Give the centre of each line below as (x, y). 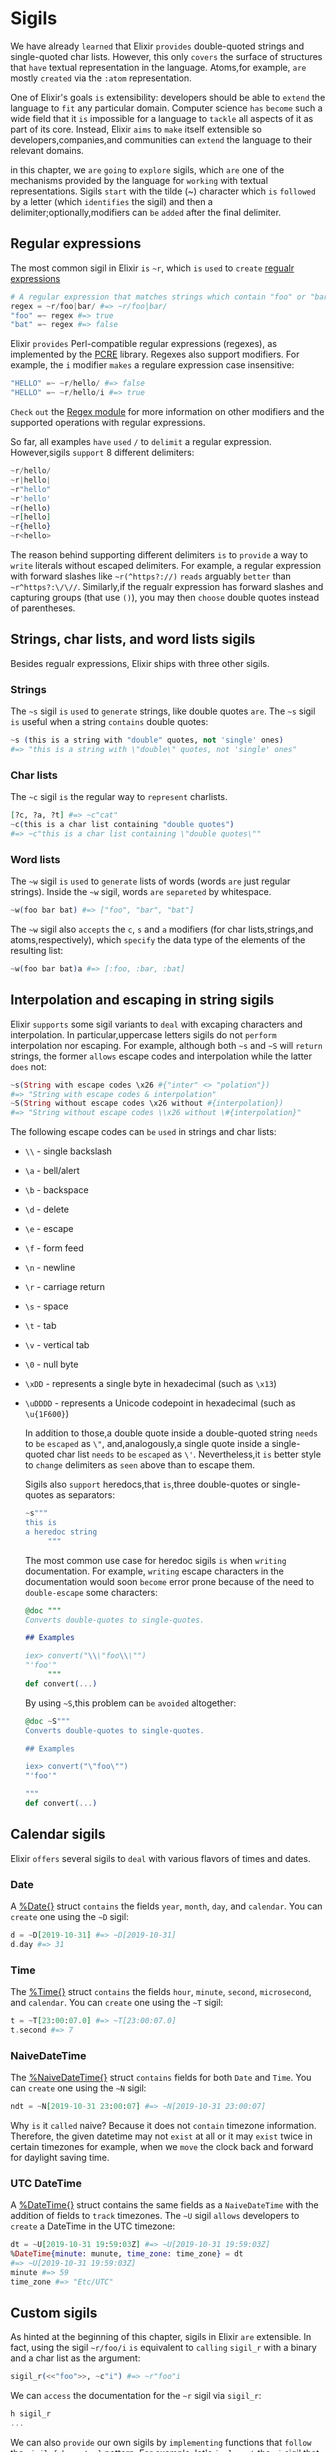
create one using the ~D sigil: (69, 1916)
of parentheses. (43, 608)
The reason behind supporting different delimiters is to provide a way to (159, 555)
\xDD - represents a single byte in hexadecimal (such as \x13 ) (150, 1384)
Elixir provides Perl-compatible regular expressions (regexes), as (144, 344)
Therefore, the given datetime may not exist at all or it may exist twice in (161, 2136)
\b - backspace (56, 1190)
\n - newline (50, 1268)
